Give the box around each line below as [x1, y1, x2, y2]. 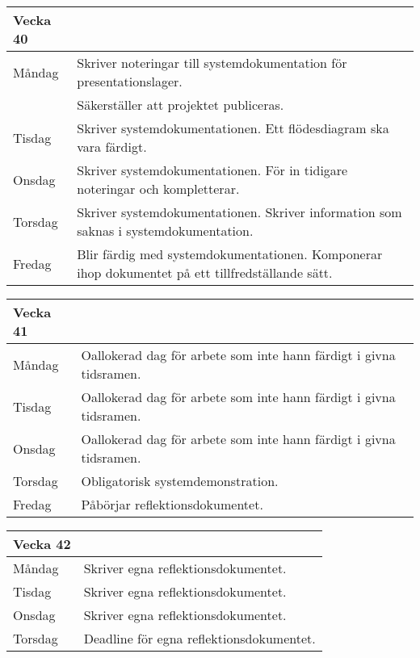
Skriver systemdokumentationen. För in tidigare [77, 161, 348, 179]
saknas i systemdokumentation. [77, 221, 254, 240]
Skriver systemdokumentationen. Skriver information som [77, 203, 402, 221]
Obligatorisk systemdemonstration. [81, 471, 279, 490]
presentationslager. [77, 72, 183, 90]
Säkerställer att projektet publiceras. [77, 95, 284, 114]
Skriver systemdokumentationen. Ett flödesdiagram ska [77, 119, 389, 137]
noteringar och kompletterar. [77, 179, 240, 198]
